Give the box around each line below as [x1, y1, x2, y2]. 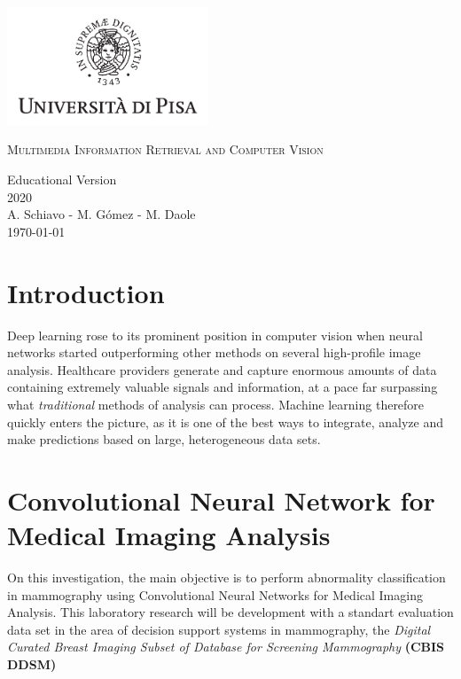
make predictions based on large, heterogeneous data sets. [7, 430, 321, 449]
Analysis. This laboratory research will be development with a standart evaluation [7, 603, 454, 621]
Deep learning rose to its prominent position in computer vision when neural [7, 325, 423, 344]
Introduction [7, 274, 165, 310]
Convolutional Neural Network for [7, 481, 435, 518]
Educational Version [7, 170, 117, 189]
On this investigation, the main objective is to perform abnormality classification [7, 568, 446, 586]
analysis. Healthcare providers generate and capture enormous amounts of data [7, 360, 437, 379]
